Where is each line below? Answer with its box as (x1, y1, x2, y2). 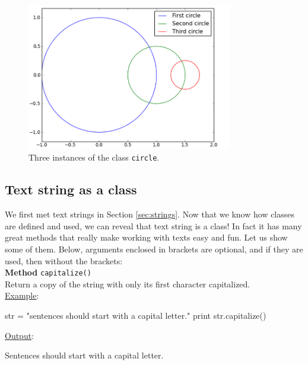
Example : (5, 289, 39, 302)
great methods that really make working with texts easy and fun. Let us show (5, 231, 288, 244)
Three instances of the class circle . (28, 151, 160, 164)
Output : (5, 329, 34, 341)
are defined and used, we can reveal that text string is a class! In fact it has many (5, 219, 302, 232)
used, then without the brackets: (5, 254, 123, 267)
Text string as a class (5, 180, 137, 198)
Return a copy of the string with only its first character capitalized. (5, 277, 250, 290)
